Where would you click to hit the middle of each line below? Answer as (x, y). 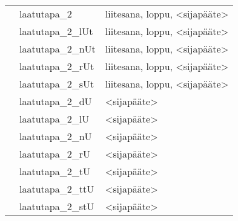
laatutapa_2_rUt (57, 66)
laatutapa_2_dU (56, 101)
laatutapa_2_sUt (57, 84)
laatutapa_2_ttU (57, 189)
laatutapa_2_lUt (56, 31)
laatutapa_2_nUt (58, 49)
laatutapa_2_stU (57, 206)
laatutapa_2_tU (55, 171)
